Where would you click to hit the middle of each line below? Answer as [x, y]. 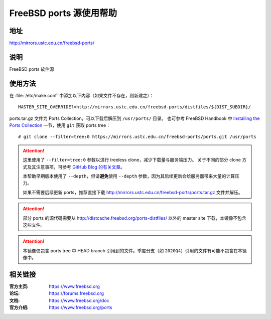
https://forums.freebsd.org [77, 293]
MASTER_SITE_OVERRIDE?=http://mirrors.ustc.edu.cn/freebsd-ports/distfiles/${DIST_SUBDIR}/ [134, 107]
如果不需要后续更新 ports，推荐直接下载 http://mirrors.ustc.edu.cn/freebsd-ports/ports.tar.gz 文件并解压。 [133, 192]
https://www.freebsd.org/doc [79, 300]
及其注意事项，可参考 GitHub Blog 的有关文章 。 [76, 167]
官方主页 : [19, 286]
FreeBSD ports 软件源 [32, 69]
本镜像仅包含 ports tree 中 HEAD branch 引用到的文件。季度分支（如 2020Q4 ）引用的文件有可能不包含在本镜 [135, 250]
